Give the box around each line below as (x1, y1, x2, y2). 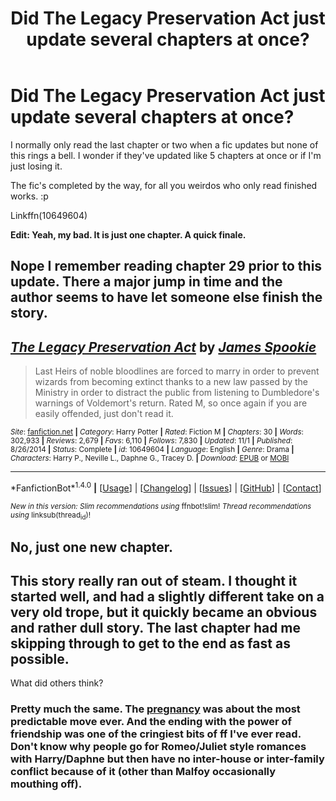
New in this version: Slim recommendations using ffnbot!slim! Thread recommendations (10, 501, 312, 511)
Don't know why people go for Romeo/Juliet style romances (10, 740, 307, 754)
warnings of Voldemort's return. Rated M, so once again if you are (34, 397, 308, 409)
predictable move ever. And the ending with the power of (10, 715, 292, 729)
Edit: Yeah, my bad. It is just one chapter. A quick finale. (10, 228, 247, 241)
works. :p (10, 190, 49, 202)
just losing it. (10, 160, 63, 172)
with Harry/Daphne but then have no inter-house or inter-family (10, 752, 325, 766)
